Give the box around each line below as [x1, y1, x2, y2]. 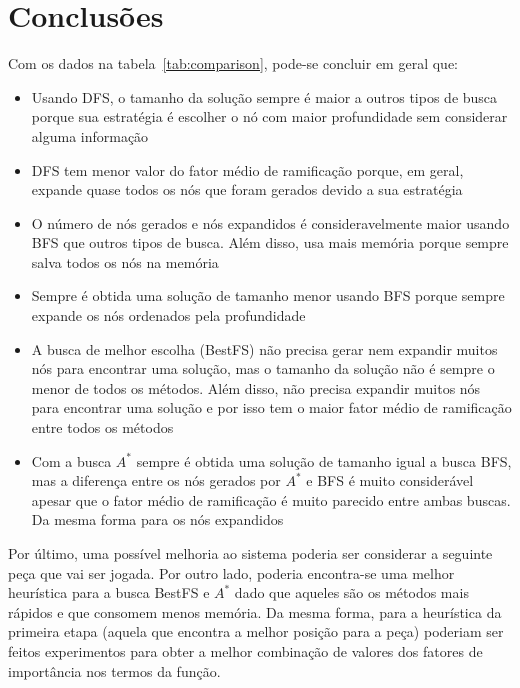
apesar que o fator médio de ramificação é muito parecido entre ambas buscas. [31, 489, 511, 510]
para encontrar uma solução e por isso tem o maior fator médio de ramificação [31, 397, 512, 418]
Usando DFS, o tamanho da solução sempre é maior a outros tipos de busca [31, 86, 498, 107]
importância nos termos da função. [8, 660, 221, 681]
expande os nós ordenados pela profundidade [31, 305, 306, 326]
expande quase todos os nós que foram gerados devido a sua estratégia [31, 179, 463, 200]
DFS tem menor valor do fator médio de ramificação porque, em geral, [31, 159, 464, 180]
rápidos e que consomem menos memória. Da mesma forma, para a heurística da [8, 601, 502, 622]
